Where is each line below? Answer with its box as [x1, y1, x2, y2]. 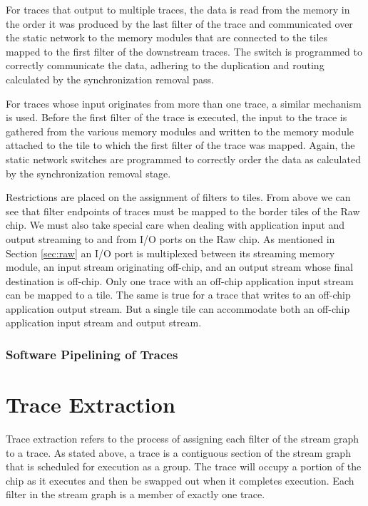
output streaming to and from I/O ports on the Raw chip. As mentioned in [6, 231, 335, 246]
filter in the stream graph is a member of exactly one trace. [6, 487, 265, 502]
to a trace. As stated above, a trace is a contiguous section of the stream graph [6, 445, 351, 460]
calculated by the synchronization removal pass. [6, 71, 214, 86]
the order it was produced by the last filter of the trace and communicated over [6, 16, 353, 31]
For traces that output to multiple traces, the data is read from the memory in [6, 2, 350, 16]
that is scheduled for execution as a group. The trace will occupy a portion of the [6, 459, 362, 474]
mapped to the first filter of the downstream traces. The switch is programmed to [6, 43, 362, 58]
